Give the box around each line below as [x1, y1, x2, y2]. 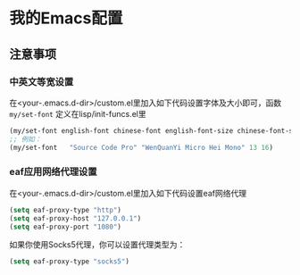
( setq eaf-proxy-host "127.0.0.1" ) [9, 213, 142, 223]
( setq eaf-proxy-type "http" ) [9, 205, 122, 214]
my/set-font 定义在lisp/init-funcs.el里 [9, 108, 146, 119]
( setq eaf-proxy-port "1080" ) [9, 222, 122, 231]
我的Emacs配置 [9, 8, 123, 29]
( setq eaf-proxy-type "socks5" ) [9, 257, 129, 266]
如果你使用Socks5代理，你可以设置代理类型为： [9, 239, 186, 250]
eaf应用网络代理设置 [9, 166, 97, 179]
